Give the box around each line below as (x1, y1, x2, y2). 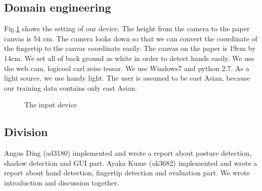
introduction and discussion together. (4, 177, 119, 187)
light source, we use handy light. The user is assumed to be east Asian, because (4, 73, 250, 83)
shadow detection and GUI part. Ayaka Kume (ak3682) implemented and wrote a (4, 157, 257, 168)
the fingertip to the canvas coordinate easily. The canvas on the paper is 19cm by (4, 43, 256, 53)
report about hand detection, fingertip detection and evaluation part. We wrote (4, 167, 250, 178)
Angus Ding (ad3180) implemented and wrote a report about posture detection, (4, 148, 251, 158)
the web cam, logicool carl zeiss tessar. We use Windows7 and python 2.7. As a (4, 62, 249, 73)
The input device (24, 99, 77, 110)
